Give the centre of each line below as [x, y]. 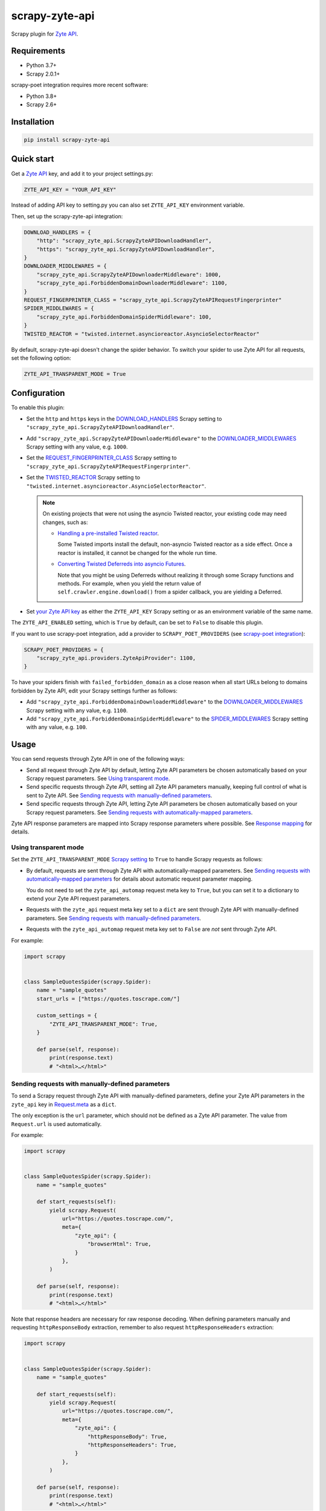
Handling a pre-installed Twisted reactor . [108, 533]
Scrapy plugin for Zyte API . [45, 34]
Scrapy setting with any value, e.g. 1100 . [77, 710]
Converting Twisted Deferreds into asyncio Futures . [122, 564]
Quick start [33, 159]
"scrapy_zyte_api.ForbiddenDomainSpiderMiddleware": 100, [124, 317]
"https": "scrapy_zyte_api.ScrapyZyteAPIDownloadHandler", [126, 249]
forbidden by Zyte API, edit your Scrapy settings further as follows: [94, 691]
